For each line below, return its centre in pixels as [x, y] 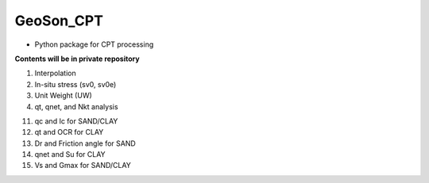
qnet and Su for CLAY [70, 154]
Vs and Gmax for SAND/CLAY [83, 166]
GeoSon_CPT [59, 21]
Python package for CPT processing [94, 44]
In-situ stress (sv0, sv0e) [75, 84]
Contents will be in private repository [77, 59]
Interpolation [55, 73]
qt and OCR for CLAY [69, 132]
